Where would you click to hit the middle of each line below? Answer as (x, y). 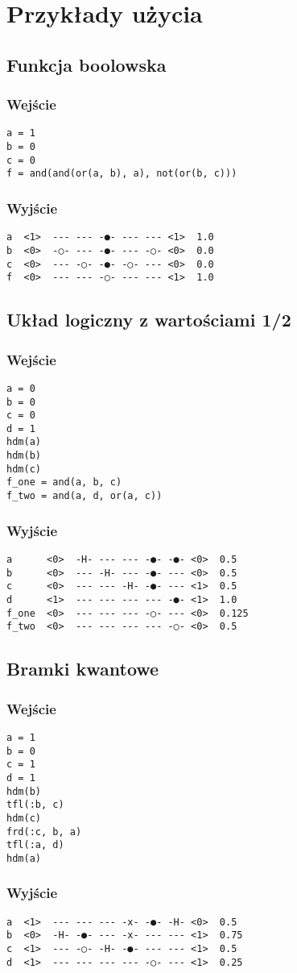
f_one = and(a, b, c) (64, 482)
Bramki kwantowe (83, 669)
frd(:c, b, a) (44, 832)
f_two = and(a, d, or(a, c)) (85, 496)
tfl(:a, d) (35, 845)
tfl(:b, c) (35, 805)
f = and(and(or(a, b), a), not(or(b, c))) (122, 174)
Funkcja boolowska (87, 64)
